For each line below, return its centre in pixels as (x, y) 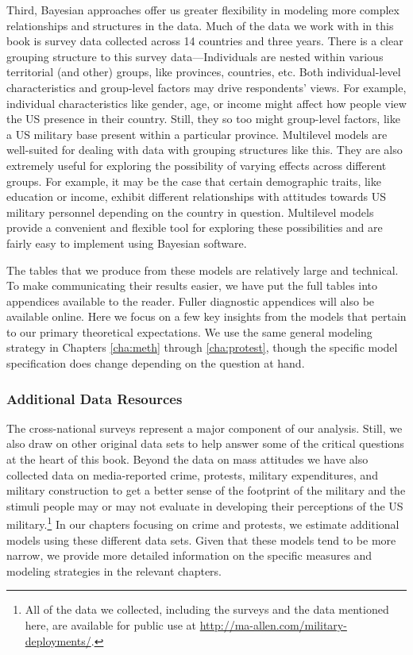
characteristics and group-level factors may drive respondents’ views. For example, (206, 87)
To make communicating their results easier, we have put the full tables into (192, 285)
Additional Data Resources (95, 398)
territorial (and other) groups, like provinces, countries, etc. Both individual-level (204, 72)
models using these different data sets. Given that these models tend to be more (201, 539)
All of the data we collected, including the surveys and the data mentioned (207, 609)
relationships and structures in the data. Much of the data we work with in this (200, 25)
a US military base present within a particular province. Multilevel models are (197, 134)
